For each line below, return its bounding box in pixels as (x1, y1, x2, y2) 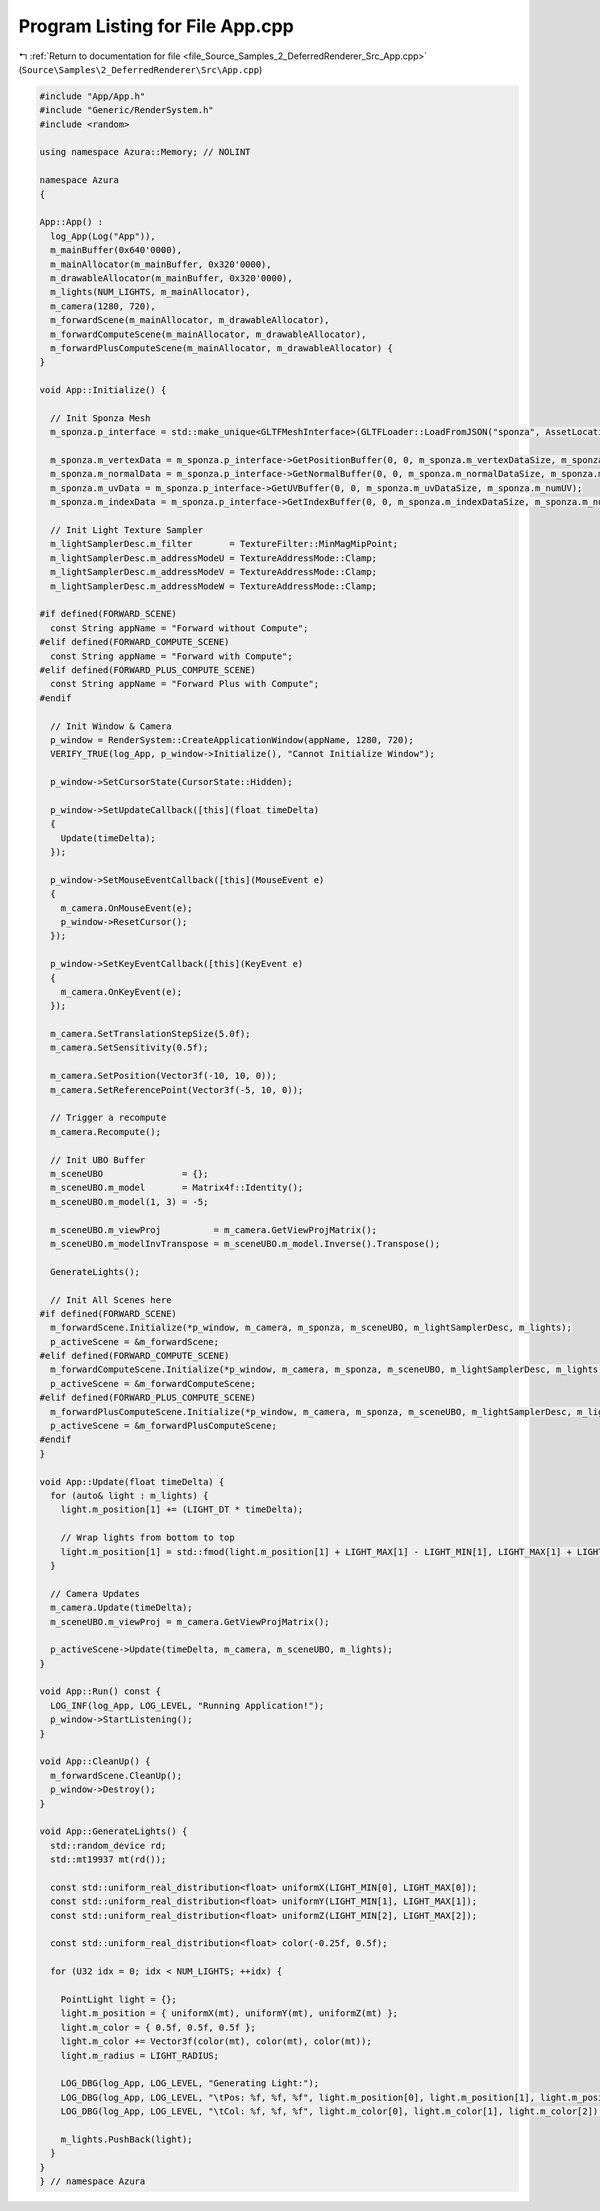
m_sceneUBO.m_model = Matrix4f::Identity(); (50, 1182, 304, 1194)
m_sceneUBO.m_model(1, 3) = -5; (50, 1196, 209, 1207)
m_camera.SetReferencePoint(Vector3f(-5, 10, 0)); (50, 1084, 304, 1095)
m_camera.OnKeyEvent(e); (60, 986, 183, 997)
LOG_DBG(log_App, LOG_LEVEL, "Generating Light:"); (60, 2078, 320, 2089)
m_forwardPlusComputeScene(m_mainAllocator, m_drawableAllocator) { (50, 342, 394, 354)
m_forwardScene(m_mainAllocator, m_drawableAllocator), (50, 315, 330, 326)
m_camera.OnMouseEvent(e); (60, 902, 194, 914)
